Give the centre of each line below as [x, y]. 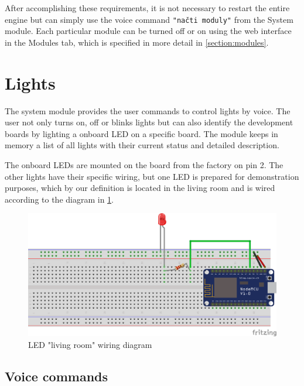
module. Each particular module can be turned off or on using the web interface [148, 31]
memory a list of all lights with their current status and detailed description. [142, 145]
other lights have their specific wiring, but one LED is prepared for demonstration [152, 176]
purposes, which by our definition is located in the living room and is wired [140, 188]
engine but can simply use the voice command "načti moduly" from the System [149, 19]
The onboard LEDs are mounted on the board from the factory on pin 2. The [144, 164]
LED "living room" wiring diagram [90, 344]
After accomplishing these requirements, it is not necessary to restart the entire [147, 8]
